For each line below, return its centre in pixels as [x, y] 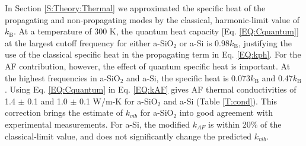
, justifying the [265, 42]
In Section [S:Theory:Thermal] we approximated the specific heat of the [135, 8]
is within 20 [230, 124]
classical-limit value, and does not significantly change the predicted [128, 136]
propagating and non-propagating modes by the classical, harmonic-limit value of [152, 19]
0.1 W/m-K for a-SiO [119, 101]
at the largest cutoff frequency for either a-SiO [89, 42]
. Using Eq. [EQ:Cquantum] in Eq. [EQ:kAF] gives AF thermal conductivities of [151, 89]
